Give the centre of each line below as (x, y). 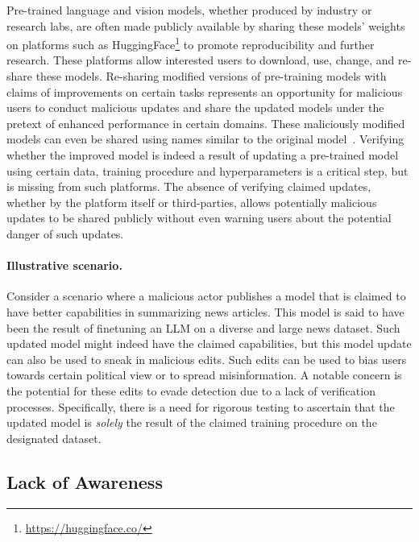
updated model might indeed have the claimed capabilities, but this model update (209, 343)
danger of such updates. (65, 233)
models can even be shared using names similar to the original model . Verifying (205, 139)
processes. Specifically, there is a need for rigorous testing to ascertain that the (201, 406)
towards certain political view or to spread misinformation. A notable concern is (204, 375)
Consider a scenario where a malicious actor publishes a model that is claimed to (206, 296)
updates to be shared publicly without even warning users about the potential (199, 218)
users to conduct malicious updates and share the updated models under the (195, 108)
